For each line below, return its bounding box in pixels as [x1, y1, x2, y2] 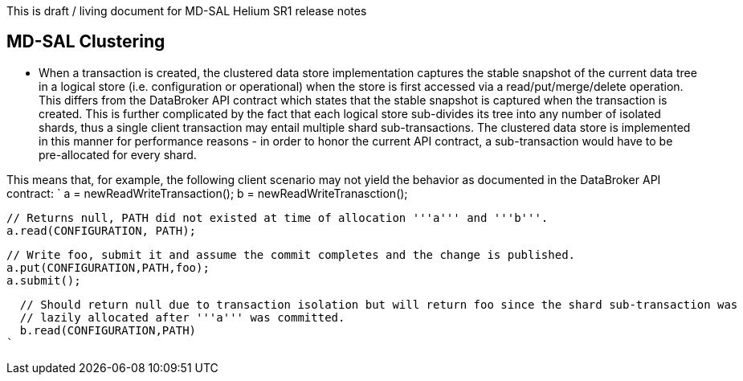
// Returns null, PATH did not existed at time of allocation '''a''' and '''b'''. [6, 211, 549, 224]
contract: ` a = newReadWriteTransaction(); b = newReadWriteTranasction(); [6, 186, 408, 200]
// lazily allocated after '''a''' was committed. [19, 310, 345, 324]
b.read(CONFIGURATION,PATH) [19, 323, 197, 337]
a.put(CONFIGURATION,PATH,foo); [6, 260, 210, 274]
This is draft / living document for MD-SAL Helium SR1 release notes [6, 4, 367, 18]
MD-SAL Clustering [6, 31, 165, 52]
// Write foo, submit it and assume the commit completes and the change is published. [6, 248, 576, 261]
